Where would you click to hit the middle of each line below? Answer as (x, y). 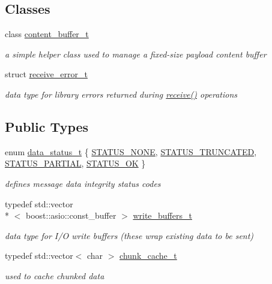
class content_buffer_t (47, 34)
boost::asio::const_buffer (71, 215)
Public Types (47, 126)
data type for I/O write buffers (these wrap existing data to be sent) (129, 235)
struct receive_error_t (46, 74)
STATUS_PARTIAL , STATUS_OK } (75, 163)
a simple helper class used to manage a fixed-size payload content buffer (136, 54)
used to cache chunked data (55, 275)
